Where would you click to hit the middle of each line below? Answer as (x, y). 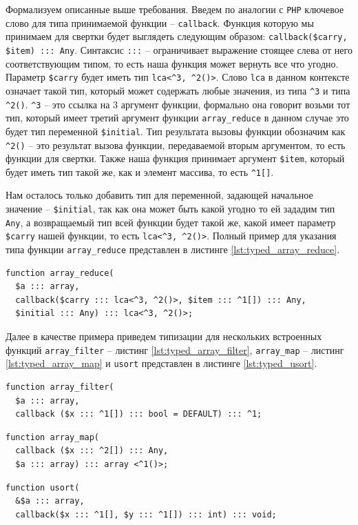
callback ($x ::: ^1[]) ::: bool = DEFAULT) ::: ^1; (139, 414)
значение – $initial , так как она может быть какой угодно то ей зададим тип (170, 209)
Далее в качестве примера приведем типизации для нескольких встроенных (164, 336)
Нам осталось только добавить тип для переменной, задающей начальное (159, 195)
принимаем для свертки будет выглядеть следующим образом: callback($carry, (177, 36)
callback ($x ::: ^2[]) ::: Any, (92, 451)
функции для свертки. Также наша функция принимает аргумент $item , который (175, 158)
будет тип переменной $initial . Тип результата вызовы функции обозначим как (176, 131)
